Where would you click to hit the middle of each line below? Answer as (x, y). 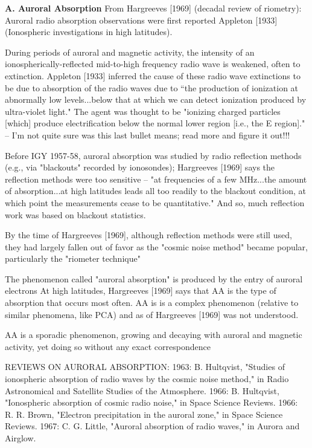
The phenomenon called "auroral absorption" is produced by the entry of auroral (154, 278)
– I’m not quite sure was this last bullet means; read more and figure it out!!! (148, 135)
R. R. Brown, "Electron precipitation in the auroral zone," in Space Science (144, 414)
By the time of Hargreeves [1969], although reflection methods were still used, (148, 235)
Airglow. (21, 438)
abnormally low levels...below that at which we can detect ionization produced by (156, 99)
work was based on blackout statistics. (75, 214)
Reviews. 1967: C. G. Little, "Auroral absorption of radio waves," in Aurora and (152, 426)
